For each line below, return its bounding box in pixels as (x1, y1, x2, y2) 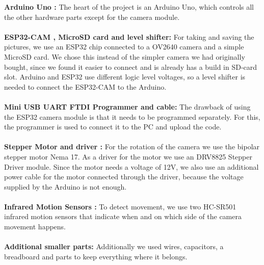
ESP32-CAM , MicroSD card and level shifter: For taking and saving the (4, 31, 254, 42)
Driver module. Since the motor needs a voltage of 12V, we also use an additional (4, 161, 259, 172)
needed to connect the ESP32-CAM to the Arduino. (4, 81, 167, 92)
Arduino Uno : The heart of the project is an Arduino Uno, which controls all (4, 2, 254, 12)
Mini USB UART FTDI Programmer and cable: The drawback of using (4, 101, 251, 112)
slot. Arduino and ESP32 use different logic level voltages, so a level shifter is (4, 71, 246, 82)
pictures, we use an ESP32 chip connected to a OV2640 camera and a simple (4, 41, 244, 52)
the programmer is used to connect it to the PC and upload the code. (4, 121, 222, 132)
